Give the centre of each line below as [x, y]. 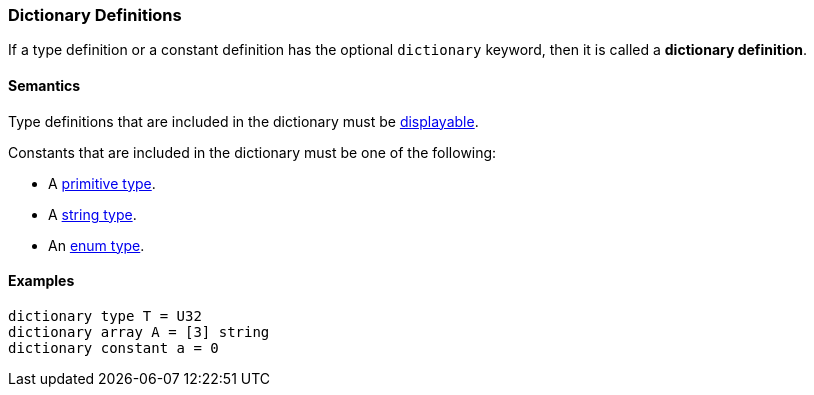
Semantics [44, 85]
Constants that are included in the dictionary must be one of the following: [252, 152]
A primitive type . [102, 183]
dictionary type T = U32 [105, 315]
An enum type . [96, 245]
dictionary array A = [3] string [139, 331]
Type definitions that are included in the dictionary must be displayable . [243, 121]
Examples [41, 281]
